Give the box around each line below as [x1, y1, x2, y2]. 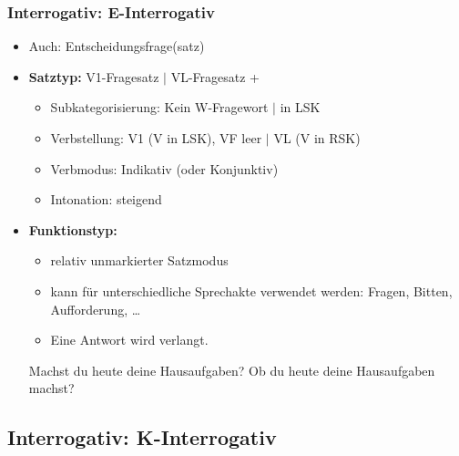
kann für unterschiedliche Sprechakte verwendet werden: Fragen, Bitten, [50, 281, 453, 300]
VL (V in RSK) [273, 129, 361, 147]
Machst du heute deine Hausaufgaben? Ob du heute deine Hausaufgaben [28, 360, 435, 379]
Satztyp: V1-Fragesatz [28, 67, 159, 86]
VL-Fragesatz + [170, 67, 260, 86]
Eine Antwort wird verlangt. [50, 330, 209, 349]
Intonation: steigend [50, 190, 162, 209]
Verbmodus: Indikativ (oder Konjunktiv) [50, 159, 279, 178]
